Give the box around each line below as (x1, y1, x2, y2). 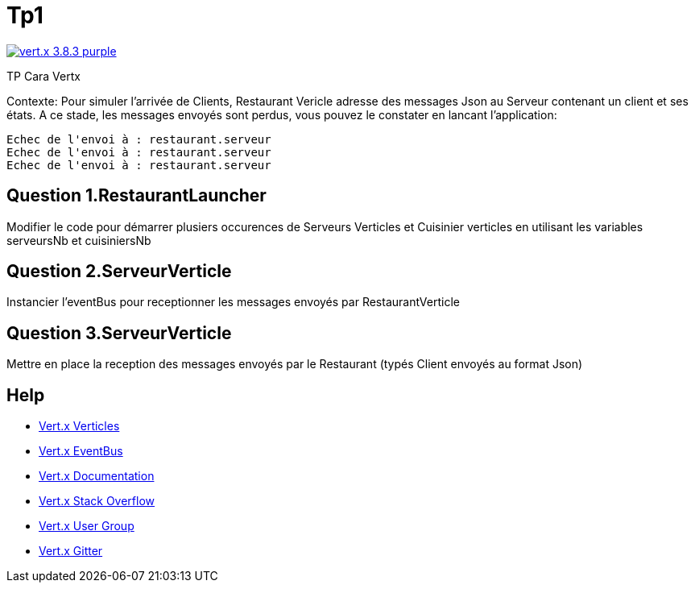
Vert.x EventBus (39, 444, 123, 458)
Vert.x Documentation (39, 469, 155, 483)
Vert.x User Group (39, 519, 134, 533)
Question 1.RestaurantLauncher (6, 185, 267, 206)
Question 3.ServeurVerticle (6, 322, 232, 343)
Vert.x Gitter (39, 544, 103, 558)
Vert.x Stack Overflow (39, 494, 155, 508)
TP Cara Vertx (6, 68, 81, 83)
